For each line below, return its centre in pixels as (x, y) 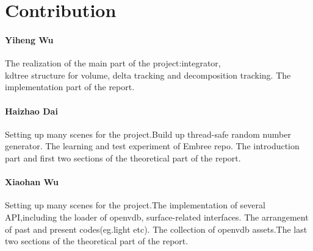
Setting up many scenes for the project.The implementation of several (135, 205)
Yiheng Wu (29, 39)
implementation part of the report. (70, 87)
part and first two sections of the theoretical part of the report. (123, 157)
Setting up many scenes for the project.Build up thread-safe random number (148, 134)
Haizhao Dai (31, 111)
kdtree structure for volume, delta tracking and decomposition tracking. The (148, 75)
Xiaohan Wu (32, 182)
